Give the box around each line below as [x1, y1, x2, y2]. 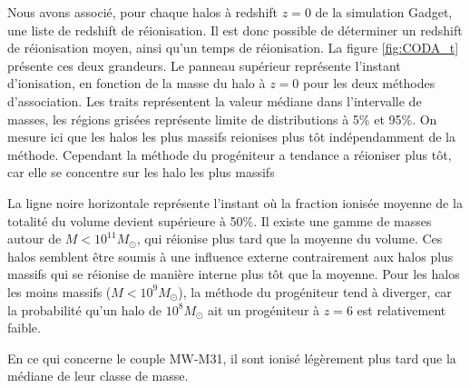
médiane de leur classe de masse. [7, 366, 189, 385]
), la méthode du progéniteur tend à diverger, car [178, 282, 452, 301]
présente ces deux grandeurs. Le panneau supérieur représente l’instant [7, 55, 401, 75]
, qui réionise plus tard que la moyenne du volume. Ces [136, 229, 443, 248]
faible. [7, 318, 41, 337]
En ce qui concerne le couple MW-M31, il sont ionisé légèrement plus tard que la [7, 348, 456, 367]
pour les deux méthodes [303, 74, 436, 93]
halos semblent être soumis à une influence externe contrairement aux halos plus [7, 246, 454, 265]
